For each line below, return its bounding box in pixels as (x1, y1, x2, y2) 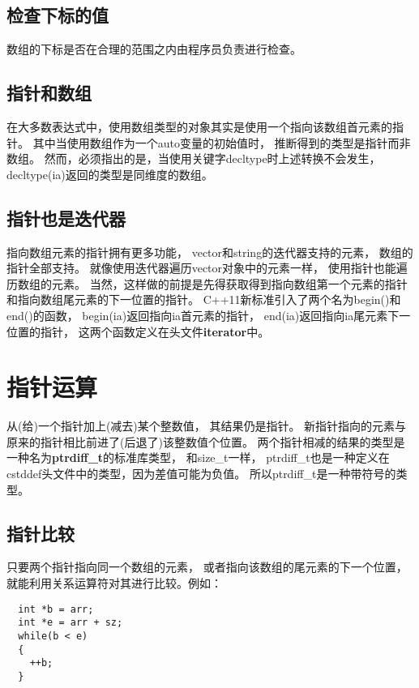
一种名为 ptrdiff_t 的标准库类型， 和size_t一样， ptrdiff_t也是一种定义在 (6, 449, 390, 466)
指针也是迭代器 (6, 205, 126, 230)
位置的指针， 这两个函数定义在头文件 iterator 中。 (6, 323, 270, 340)
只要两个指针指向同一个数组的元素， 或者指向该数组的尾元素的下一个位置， (6, 558, 408, 575)
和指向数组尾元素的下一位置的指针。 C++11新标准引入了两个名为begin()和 (6, 291, 401, 308)
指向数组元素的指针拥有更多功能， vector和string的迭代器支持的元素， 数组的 (6, 243, 413, 260)
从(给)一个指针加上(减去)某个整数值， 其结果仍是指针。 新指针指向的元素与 (6, 417, 407, 434)
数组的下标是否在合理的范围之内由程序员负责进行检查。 (6, 41, 301, 58)
